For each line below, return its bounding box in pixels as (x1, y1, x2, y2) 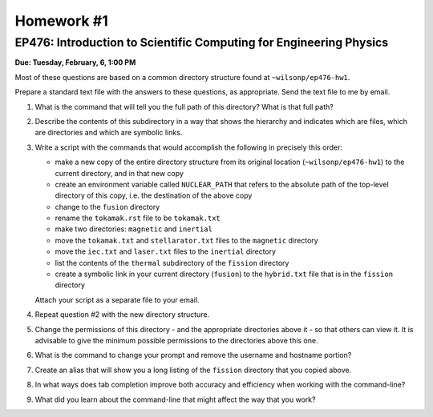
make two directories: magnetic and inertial (55, 224, 212, 234)
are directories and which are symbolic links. (34, 128, 183, 138)
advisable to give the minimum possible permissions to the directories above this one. (34, 335, 318, 345)
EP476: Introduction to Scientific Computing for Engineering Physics (14, 35, 389, 50)
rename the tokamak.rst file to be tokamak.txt (55, 213, 221, 223)
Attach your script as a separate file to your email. (34, 295, 200, 304)
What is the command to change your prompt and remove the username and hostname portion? (34, 351, 352, 360)
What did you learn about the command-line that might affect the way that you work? (34, 395, 316, 404)
